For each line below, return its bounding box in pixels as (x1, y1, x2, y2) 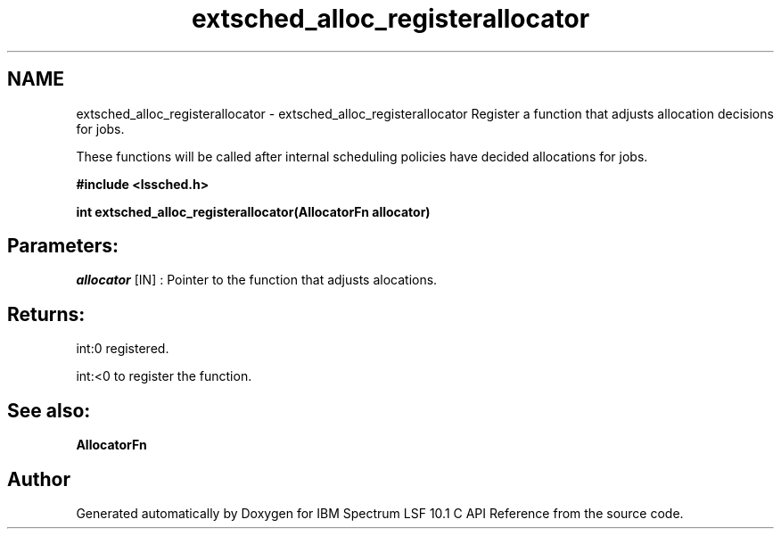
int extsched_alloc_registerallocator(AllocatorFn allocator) (76, 203, 431, 219)
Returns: (7, 302, 86, 326)
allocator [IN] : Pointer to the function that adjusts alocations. (76, 272, 438, 288)
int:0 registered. (76, 341, 169, 357)
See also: (7, 399, 91, 422)
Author (7, 467, 70, 491)
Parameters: (7, 235, 119, 258)
